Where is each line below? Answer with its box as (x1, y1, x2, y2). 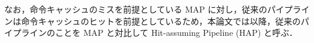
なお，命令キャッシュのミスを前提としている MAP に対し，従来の (4, 3, 267, 15)
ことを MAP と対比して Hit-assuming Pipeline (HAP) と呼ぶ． (55, 26, 298, 39)
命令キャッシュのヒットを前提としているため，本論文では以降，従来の (21, 14, 301, 27)
